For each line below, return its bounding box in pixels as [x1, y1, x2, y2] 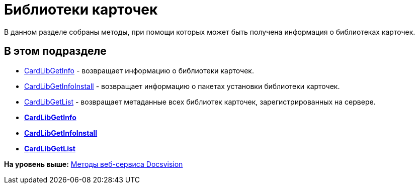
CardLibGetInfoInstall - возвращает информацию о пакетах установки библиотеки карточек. [24, 81, 340, 90]
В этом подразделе [4, 45, 107, 58]
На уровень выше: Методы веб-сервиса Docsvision [4, 159, 183, 168]
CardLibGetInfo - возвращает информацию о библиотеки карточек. [24, 66, 254, 75]
